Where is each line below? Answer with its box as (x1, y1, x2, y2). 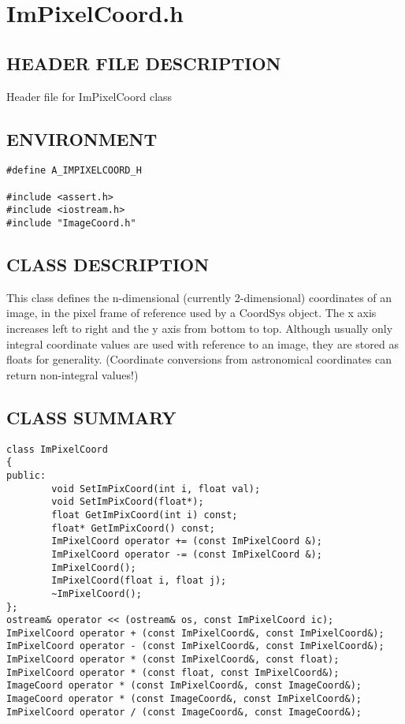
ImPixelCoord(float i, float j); (51, 575, 227, 587)
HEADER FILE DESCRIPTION (6, 50, 281, 75)
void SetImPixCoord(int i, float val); (51, 483, 261, 494)
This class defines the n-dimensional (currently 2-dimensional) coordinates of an (6, 289, 392, 305)
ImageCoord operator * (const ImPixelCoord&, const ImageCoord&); (6, 680, 362, 692)
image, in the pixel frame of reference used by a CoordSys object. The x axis (6, 304, 377, 321)
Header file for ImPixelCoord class (6, 88, 173, 104)
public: (6, 469, 46, 481)
